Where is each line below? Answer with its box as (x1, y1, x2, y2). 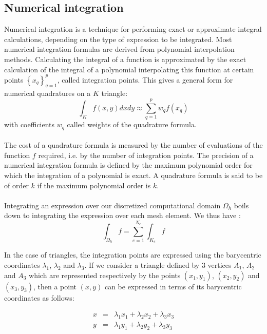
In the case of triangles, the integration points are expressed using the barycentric (4, 249, 261, 260)
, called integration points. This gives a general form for (57, 74, 233, 85)
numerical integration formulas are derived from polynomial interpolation (4, 44, 235, 54)
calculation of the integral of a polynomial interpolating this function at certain (4, 64, 254, 74)
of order (4, 180, 29, 190)
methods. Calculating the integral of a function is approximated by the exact (4, 53, 246, 64)
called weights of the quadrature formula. (67, 119, 197, 130)
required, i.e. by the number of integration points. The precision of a (38, 149, 254, 160)
